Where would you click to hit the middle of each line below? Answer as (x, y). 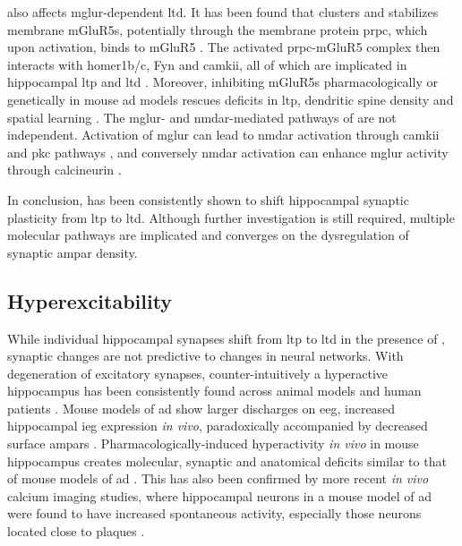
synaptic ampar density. (73, 252)
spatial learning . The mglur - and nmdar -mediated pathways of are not (202, 117)
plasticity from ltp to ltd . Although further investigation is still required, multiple (231, 217)
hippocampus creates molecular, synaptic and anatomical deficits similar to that (227, 461)
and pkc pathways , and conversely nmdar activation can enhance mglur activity (228, 152)
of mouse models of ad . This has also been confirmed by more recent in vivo (218, 478)
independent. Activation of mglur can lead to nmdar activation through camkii (223, 135)
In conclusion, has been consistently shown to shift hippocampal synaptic (208, 199)
